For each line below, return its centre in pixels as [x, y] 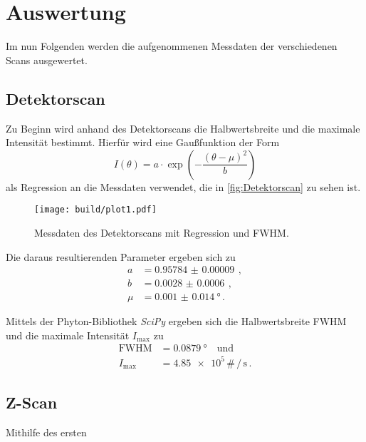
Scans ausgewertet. [47, 60]
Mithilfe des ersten [46, 432]
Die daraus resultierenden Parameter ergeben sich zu [121, 256]
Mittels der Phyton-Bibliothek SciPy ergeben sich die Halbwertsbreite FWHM [176, 321]
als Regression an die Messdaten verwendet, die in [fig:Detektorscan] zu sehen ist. [183, 186]
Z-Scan [32, 402]
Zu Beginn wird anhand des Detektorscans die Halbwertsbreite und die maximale [183, 128]
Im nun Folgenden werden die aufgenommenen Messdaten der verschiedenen [172, 46]
